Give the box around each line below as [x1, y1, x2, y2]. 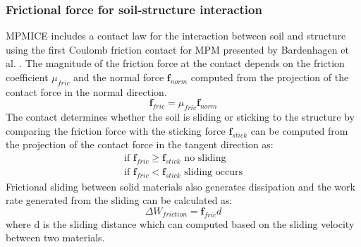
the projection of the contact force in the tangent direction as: [6, 137, 274, 152]
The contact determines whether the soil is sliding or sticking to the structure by [6, 109, 355, 124]
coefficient [6, 70, 49, 84]
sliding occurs [184, 167, 243, 177]
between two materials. [6, 230, 105, 245]
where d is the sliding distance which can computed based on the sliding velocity [6, 216, 355, 231]
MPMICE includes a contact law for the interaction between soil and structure [6, 28, 346, 43]
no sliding [184, 152, 226, 163]
